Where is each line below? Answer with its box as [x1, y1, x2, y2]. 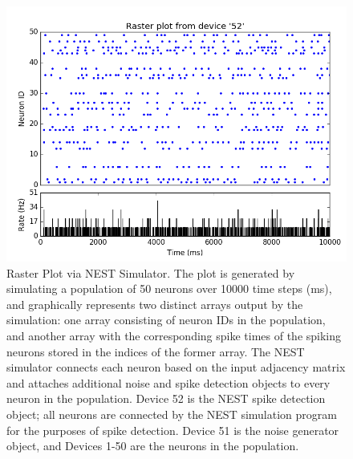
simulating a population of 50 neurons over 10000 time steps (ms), [6, 280, 332, 297]
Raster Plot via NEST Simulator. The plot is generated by [6, 264, 295, 281]
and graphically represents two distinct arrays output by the [6, 295, 303, 312]
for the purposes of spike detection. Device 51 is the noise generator [6, 421, 339, 438]
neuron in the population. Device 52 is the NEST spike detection [6, 390, 326, 407]
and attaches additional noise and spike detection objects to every [6, 374, 331, 391]
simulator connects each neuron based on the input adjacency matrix [6, 359, 346, 376]
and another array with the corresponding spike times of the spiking [6, 327, 342, 343]
